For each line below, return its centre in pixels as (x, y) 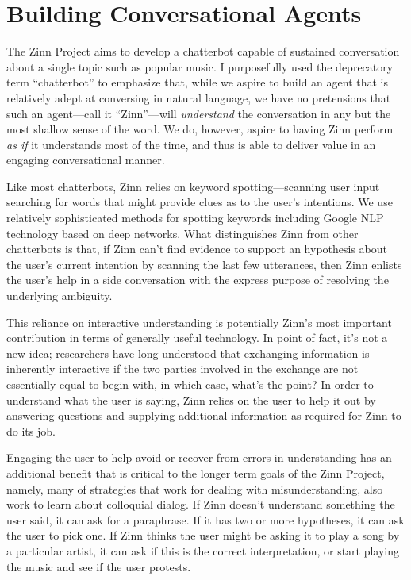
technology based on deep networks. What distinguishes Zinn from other (182, 233)
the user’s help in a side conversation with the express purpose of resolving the (198, 280)
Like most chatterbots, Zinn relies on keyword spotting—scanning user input (193, 186)
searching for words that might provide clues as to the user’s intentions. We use (200, 202)
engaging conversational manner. (86, 160)
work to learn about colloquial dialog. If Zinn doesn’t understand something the (201, 504)
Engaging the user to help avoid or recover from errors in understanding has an (199, 457)
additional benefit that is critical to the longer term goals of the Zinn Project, (196, 472)
